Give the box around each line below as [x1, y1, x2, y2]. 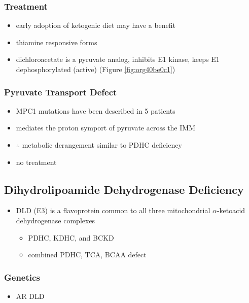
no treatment [16, 156, 57, 167]
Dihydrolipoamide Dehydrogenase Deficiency [4, 181, 244, 197]
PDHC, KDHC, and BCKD [28, 232, 114, 243]
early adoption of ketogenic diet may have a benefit [16, 20, 176, 30]
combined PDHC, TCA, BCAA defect [28, 249, 147, 260]
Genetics [4, 271, 40, 283]
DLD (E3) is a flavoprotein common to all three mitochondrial [16, 205, 210, 216]
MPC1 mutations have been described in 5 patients [16, 105, 175, 116]
